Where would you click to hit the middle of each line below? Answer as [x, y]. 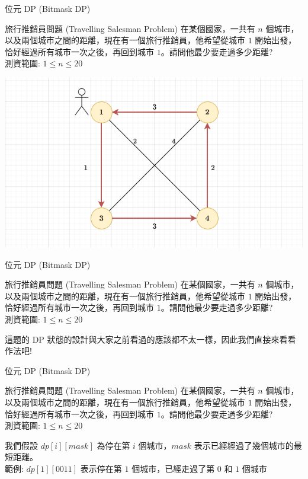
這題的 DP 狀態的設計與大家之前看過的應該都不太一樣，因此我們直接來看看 [150, 339]
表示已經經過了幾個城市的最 [248, 445]
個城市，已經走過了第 [173, 468]
